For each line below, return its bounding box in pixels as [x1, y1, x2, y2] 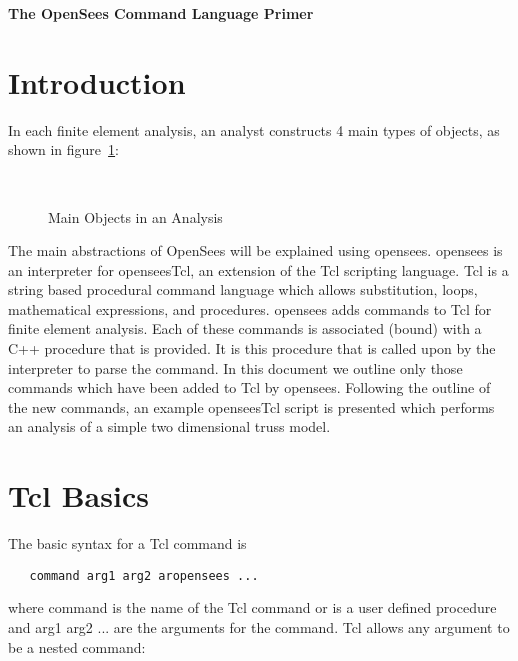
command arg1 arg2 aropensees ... [29, 568, 259, 583]
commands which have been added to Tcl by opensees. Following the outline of [8, 377, 491, 398]
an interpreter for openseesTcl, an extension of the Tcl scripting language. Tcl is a [8, 259, 509, 280]
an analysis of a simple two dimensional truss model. [8, 416, 331, 437]
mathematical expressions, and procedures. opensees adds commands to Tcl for [8, 298, 492, 319]
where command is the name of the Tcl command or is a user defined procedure [8, 597, 497, 618]
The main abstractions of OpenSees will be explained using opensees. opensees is [8, 240, 503, 261]
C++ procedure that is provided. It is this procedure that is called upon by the [8, 338, 496, 359]
